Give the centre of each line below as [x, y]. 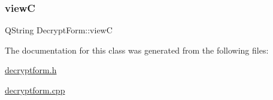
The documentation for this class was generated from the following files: [137, 50]
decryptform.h [31, 70]
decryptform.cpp [35, 90]
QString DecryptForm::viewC [59, 30]
